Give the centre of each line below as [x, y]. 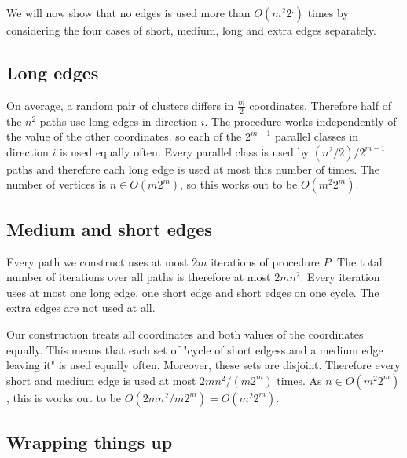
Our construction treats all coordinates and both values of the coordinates [185, 333]
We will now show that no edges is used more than [128, 13]
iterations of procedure [265, 261]
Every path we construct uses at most [97, 261]
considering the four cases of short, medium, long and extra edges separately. [191, 30]
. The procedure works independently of [301, 121]
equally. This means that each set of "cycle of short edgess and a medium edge [195, 349]
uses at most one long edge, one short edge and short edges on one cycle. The [193, 292]
